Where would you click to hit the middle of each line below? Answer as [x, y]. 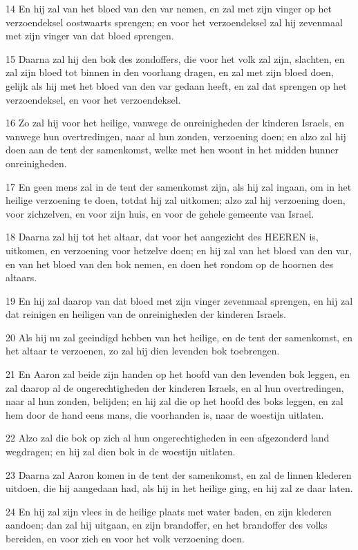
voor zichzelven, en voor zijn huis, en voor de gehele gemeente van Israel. [160, 213]
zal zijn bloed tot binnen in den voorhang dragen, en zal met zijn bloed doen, [170, 72]
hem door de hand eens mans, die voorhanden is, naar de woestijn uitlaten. [165, 414]
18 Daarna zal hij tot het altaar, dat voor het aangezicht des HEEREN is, [162, 237]
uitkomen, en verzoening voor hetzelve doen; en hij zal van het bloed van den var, [179, 250]
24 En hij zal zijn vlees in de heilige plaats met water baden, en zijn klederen [169, 511]
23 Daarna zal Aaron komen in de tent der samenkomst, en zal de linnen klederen [179, 474]
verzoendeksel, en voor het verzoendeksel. [93, 99]
